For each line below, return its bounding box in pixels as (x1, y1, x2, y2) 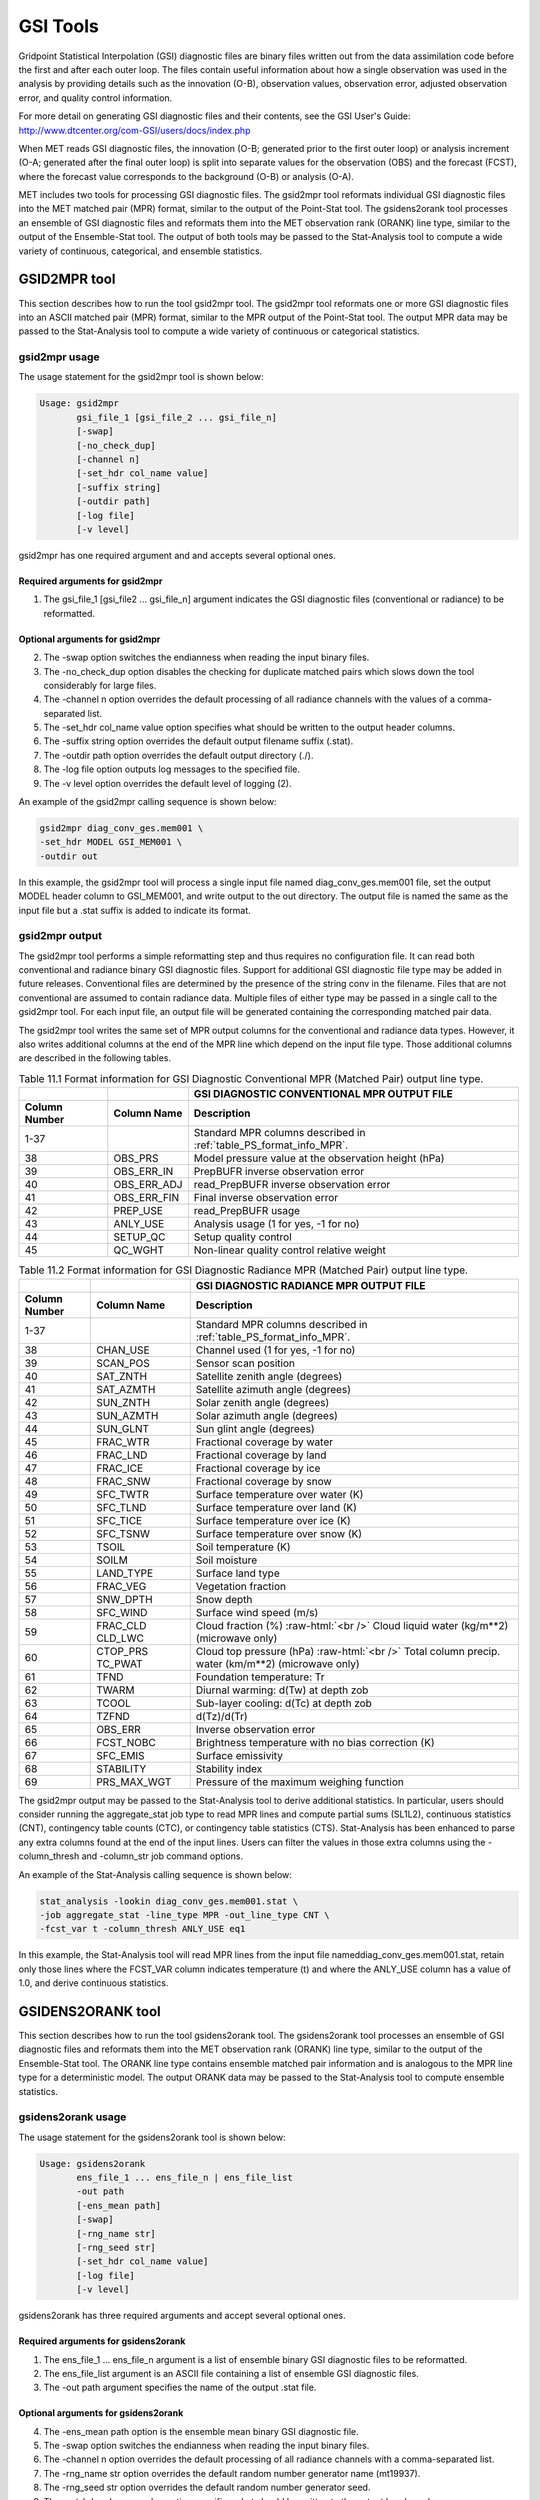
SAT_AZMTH (96, 1382, 156, 1396)
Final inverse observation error (193, 1191, 339, 1205)
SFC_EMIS (96, 1748, 145, 1762)
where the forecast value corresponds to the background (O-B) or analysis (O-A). (18, 170, 355, 182)
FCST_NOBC (96, 1735, 157, 1749)
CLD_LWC (96, 1631, 145, 1645)
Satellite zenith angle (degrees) (195, 1369, 343, 1383)
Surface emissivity (195, 1748, 284, 1762)
